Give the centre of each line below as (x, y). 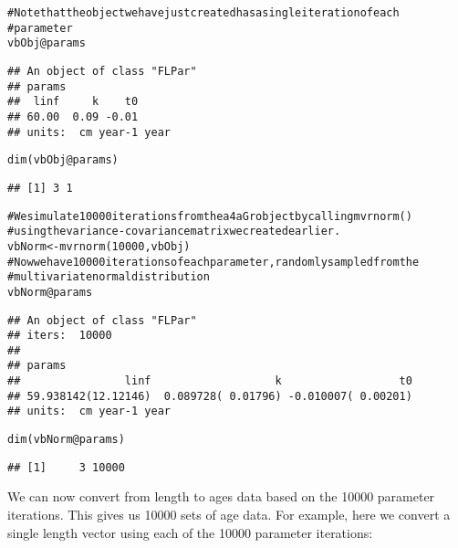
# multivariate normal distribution (109, 277)
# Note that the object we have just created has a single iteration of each (203, 13)
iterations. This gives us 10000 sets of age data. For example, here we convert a (229, 514)
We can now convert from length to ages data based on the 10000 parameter (221, 496)
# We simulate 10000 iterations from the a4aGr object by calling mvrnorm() (210, 216)
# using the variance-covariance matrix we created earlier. (174, 232)
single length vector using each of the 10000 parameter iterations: (190, 532)
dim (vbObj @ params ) (63, 160)
